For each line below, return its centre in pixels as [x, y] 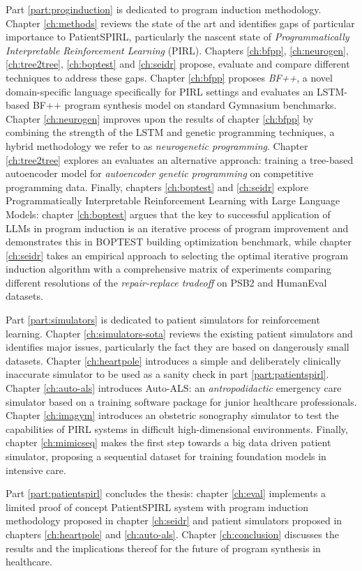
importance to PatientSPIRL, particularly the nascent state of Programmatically [178, 37]
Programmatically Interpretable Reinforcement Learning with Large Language [173, 200]
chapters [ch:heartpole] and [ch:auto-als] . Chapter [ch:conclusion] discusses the [172, 534]
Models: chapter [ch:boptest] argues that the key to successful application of [168, 214]
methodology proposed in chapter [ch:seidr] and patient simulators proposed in [174, 520]
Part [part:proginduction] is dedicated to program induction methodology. [164, 9]
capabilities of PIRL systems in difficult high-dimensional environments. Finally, [177, 428]
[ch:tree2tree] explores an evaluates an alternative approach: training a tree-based [180, 159]
